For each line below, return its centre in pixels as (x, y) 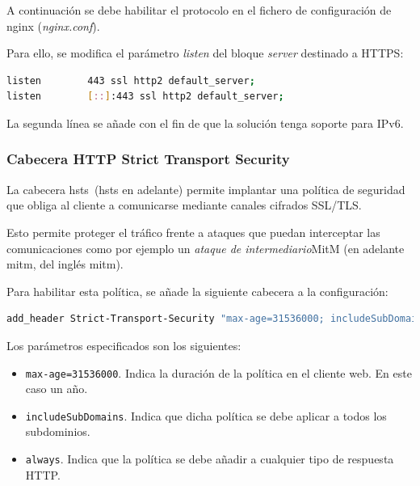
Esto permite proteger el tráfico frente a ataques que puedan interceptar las (193, 232)
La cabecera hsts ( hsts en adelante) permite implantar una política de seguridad (206, 189)
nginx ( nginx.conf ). (53, 25)
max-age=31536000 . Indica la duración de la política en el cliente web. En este (218, 372)
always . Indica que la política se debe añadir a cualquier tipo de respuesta (210, 459)
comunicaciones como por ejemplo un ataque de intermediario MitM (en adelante (206, 248)
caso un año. (57, 389)
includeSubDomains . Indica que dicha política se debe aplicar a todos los (206, 415)
